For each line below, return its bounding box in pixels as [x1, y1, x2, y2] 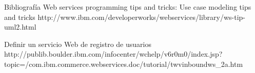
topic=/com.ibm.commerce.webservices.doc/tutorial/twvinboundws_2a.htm [4, 58, 243, 69]
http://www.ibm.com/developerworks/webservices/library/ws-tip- [37, 11, 246, 22]
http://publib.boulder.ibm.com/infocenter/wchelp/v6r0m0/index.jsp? [4, 48, 223, 59]
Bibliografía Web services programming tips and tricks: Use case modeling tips [4, 2, 251, 12]
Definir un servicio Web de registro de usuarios [4, 38, 151, 49]
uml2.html [4, 21, 36, 32]
